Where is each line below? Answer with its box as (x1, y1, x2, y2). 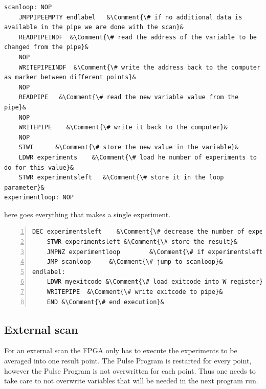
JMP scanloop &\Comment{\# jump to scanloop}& (47, 258, 223, 266)
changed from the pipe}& (4, 43, 88, 51)
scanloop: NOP (4, 4, 52, 11)
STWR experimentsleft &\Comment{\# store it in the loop (18, 174, 224, 181)
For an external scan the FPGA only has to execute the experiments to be (4, 345, 237, 356)
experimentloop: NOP (4, 194, 74, 201)
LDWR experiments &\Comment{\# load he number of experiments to (18, 153, 257, 161)
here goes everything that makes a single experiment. (4, 209, 171, 219)
